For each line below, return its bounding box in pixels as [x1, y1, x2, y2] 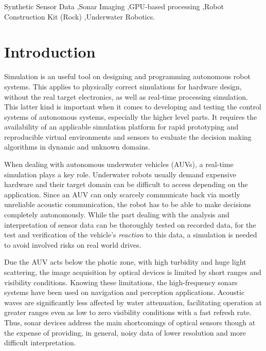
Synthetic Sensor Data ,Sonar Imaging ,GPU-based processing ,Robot [4, 1, 224, 11]
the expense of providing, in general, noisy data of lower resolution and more [4, 327, 246, 338]
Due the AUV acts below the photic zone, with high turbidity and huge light [4, 256, 246, 267]
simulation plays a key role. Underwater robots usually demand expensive [4, 169, 236, 179]
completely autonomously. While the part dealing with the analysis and [4, 209, 229, 220]
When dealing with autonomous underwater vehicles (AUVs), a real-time [4, 159, 234, 170]
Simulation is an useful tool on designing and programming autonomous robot [4, 71, 251, 82]
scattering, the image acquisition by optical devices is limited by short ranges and [4, 267, 261, 277]
